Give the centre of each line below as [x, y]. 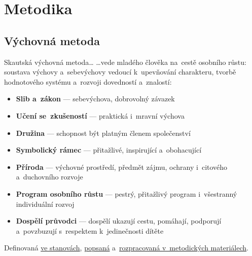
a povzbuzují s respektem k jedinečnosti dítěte [90, 230]
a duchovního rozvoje [49, 177]
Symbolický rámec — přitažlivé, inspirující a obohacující [109, 150]
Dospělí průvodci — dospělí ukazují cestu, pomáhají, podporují [119, 221]
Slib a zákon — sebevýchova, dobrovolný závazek [95, 99]
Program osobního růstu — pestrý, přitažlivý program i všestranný [127, 193]
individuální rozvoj [45, 204]
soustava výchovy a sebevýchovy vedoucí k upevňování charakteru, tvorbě [120, 72]
